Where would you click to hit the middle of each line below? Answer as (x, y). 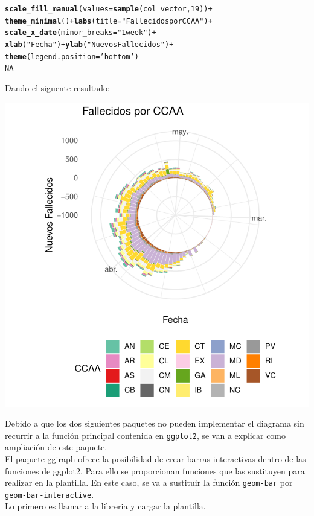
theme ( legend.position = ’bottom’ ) (72, 56)
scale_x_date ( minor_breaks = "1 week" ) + (81, 33)
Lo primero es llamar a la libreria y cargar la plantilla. (105, 506)
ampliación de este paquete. (56, 447)
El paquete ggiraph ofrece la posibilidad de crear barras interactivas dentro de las (155, 458)
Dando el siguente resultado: (57, 87)
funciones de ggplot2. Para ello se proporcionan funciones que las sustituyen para (155, 470)
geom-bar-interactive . (50, 494)
